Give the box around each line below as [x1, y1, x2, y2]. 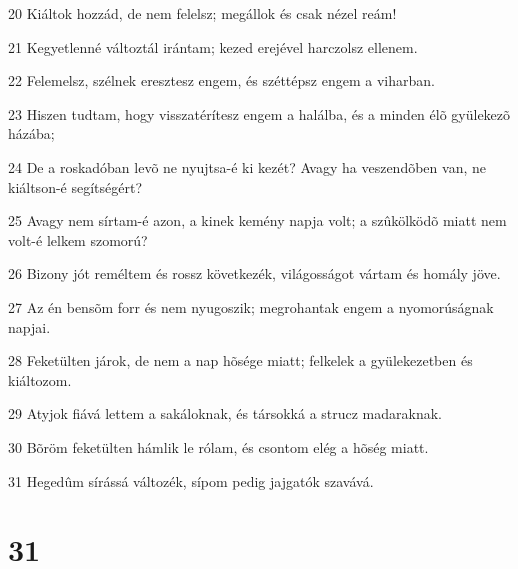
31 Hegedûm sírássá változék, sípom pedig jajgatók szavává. [8, 470, 374, 491]
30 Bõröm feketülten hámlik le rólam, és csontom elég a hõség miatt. [8, 436, 429, 457]
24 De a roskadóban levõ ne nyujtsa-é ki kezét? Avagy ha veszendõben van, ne [8, 156, 486, 177]
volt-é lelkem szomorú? [8, 229, 148, 250]
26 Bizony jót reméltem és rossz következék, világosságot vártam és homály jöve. [8, 263, 501, 284]
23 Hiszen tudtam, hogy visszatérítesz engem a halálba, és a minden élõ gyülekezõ [8, 103, 511, 124]
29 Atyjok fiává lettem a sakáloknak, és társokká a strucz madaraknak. [8, 403, 443, 424]
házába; [8, 123, 55, 144]
